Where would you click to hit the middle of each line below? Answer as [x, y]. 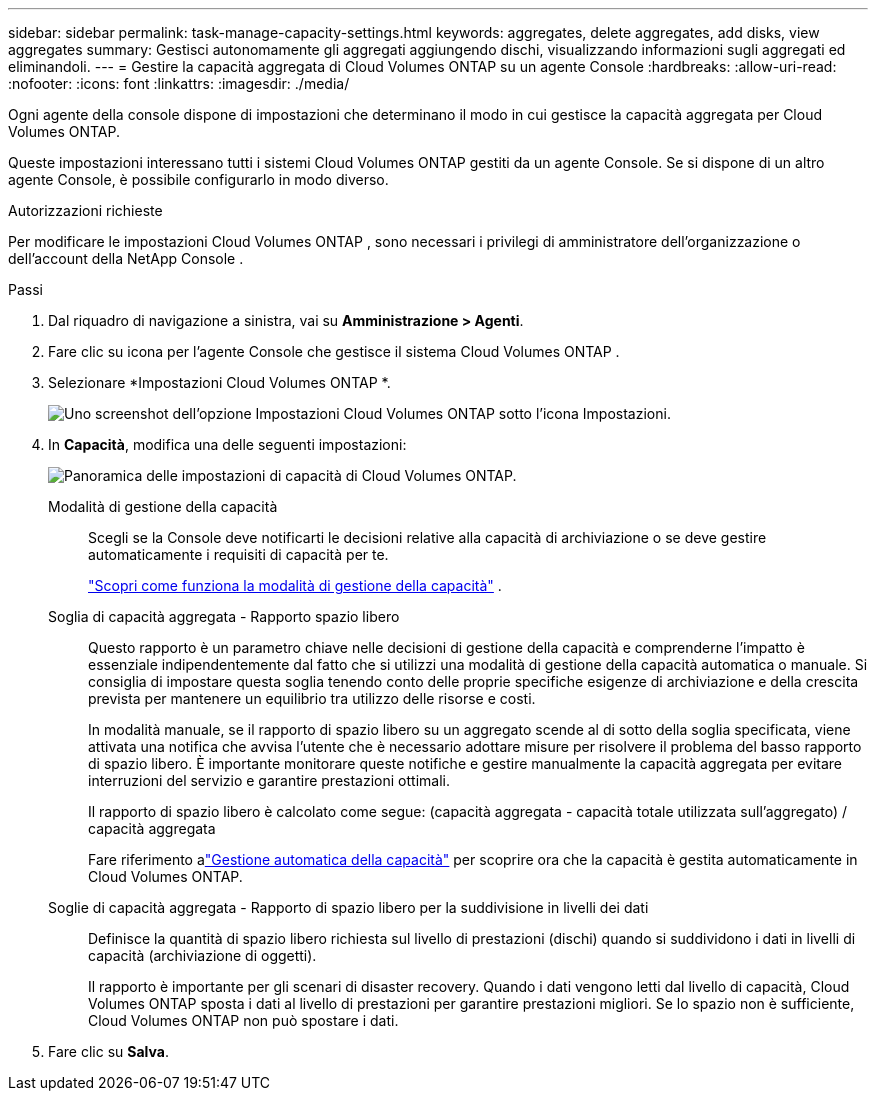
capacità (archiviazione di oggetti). [202, 955]
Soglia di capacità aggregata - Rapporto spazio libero [224, 616]
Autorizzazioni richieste [85, 210]
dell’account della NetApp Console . [126, 258]
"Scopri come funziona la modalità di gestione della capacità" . [295, 585]
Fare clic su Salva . [108, 1051]
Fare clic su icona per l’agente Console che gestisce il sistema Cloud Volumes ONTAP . [334, 351]
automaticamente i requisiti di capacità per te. [238, 554]
